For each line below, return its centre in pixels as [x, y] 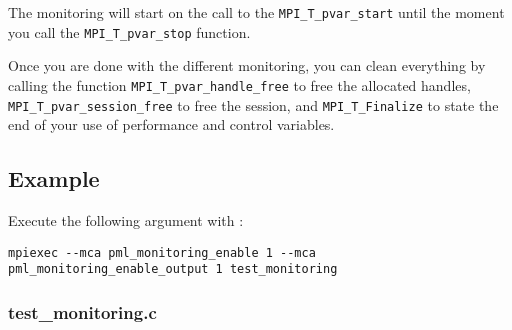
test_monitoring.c [82, 311]
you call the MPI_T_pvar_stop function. [129, 31]
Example [54, 178]
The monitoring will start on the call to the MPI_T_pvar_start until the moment [256, 12]
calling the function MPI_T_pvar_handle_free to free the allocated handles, [239, 84]
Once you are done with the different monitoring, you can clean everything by [247, 65]
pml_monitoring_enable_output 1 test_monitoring [173, 269]
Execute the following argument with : [126, 220]
